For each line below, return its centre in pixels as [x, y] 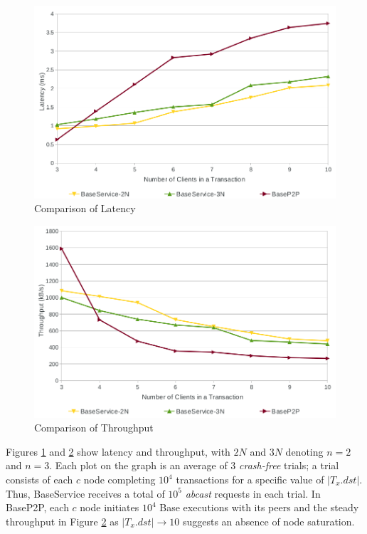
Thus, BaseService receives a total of [85, 493]
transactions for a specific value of [250, 479]
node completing [119, 479]
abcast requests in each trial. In [253, 493]
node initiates [110, 507]
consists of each [39, 479]
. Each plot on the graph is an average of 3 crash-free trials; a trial [194, 465]
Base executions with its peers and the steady [259, 507]
